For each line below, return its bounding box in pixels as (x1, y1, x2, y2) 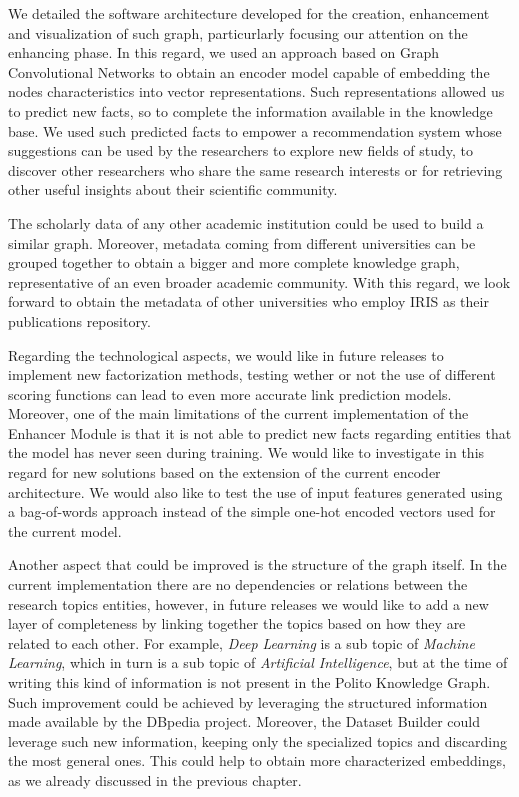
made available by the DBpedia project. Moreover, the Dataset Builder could (8, 711, 480, 732)
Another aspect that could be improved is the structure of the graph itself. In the (8, 554, 507, 575)
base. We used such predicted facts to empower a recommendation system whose (8, 120, 502, 141)
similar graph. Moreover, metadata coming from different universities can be (8, 232, 476, 253)
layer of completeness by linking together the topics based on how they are (8, 613, 466, 634)
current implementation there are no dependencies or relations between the (8, 574, 468, 595)
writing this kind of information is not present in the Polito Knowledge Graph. (8, 672, 491, 692)
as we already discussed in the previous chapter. (8, 769, 302, 790)
